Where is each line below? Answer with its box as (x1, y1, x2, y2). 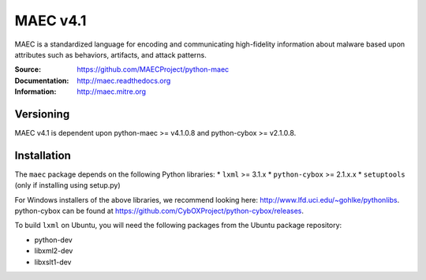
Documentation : (14, 76, 69, 85)
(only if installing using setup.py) (14, 181, 121, 190)
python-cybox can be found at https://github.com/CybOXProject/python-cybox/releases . (14, 206, 304, 216)
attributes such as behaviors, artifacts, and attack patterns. (14, 50, 207, 59)
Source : (14, 65, 42, 74)
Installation (14, 148, 71, 162)
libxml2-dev (34, 246, 73, 256)
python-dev (34, 235, 73, 245)
